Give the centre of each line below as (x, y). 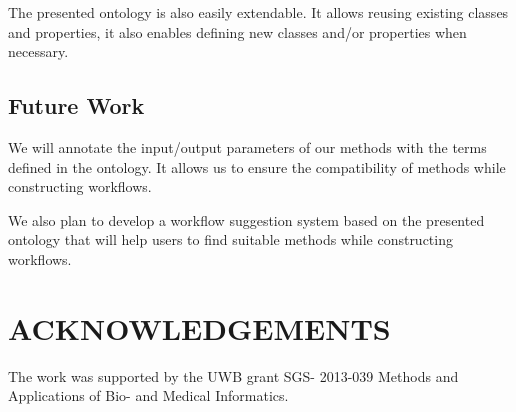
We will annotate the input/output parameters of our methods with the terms (247, 146)
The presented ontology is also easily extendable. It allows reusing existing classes (258, 12)
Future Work (76, 105)
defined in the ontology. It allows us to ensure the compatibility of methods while (257, 166)
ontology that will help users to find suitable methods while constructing (230, 239)
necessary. (38, 51)
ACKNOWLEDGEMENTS (199, 327)
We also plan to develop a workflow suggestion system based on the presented (246, 219)
